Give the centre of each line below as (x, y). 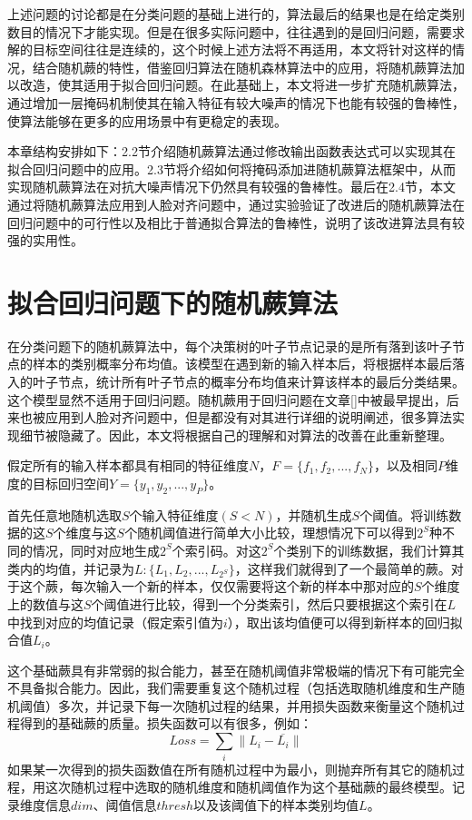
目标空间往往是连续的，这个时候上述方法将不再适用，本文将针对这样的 (242, 49)
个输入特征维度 (174, 514)
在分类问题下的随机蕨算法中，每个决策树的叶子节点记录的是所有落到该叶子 (230, 346)
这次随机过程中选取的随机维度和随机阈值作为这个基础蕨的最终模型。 (248, 787)
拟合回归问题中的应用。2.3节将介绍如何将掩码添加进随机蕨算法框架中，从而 (231, 168)
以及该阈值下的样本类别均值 (276, 804)
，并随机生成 (314, 514)
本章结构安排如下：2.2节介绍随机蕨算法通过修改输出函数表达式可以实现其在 (231, 151)
